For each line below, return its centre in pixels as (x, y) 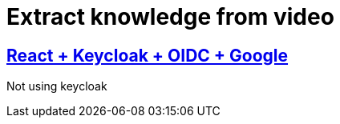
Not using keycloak (57, 86)
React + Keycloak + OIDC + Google (148, 55)
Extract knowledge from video (170, 17)
